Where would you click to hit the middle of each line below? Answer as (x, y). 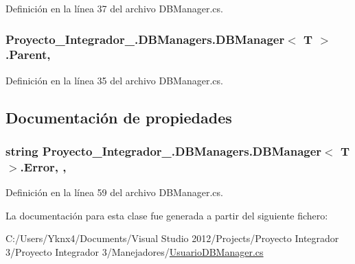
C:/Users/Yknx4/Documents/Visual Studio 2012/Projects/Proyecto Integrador (172, 238)
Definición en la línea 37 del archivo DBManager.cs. (114, 8)
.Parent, (28, 55)
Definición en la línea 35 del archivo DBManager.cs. (114, 80)
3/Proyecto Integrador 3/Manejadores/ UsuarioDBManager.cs (135, 252)
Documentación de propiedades (119, 117)
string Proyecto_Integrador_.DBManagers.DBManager (164, 151)
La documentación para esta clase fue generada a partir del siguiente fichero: (167, 215)
